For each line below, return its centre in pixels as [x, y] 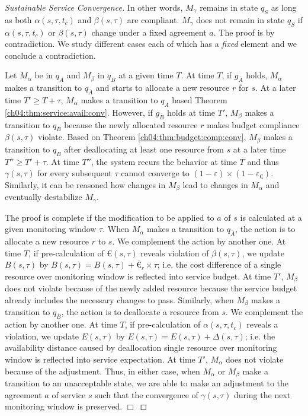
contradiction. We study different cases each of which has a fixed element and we [151, 44]
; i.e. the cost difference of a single [219, 264]
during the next [262, 394]
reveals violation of [175, 253]
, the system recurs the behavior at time [164, 161]
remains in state [229, 7]
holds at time [191, 112]
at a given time [146, 75]
